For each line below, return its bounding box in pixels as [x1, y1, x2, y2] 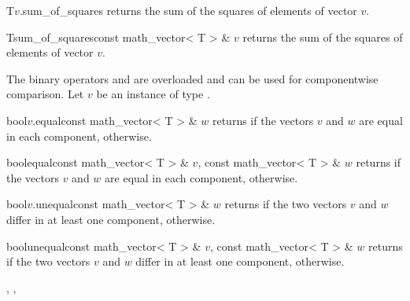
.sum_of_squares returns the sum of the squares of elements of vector [19, 2, 357, 18]
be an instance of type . [96, 86, 210, 102]
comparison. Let [6, 86, 84, 102]
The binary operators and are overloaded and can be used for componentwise [6, 70, 379, 86]
